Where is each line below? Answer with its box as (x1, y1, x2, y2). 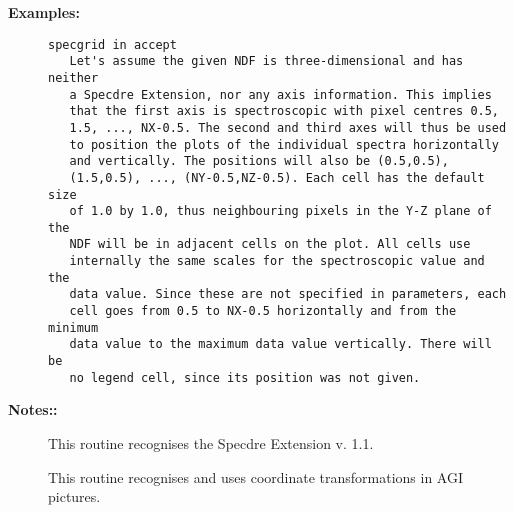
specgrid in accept (48, 37, 177, 52)
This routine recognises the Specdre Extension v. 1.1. (48, 432, 374, 453)
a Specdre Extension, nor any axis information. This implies (69, 87, 492, 102)
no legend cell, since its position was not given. (69, 370, 421, 385)
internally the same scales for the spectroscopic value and (69, 254, 485, 269)
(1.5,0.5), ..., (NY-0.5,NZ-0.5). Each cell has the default (69, 170, 485, 185)
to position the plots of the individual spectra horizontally (69, 137, 500, 152)
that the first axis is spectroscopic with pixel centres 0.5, (69, 104, 500, 119)
